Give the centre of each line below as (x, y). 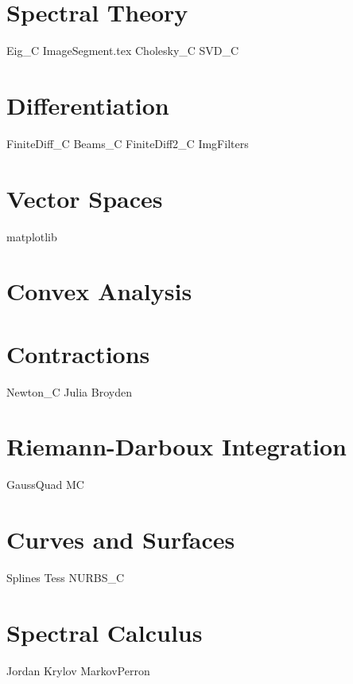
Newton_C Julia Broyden (69, 391)
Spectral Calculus (105, 632)
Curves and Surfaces (121, 539)
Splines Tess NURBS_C (66, 578)
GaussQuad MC (45, 485)
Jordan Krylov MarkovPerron (78, 670)
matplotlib (32, 236)
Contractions (78, 353)
